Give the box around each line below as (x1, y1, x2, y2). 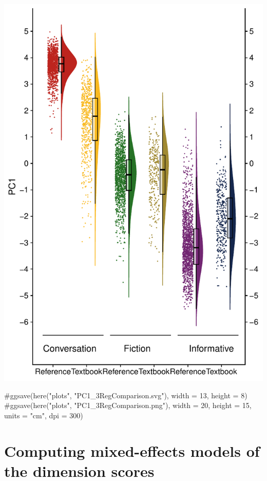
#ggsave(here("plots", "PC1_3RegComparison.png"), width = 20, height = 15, (4, 400, 252, 411)
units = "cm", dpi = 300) (4, 410, 83, 420)
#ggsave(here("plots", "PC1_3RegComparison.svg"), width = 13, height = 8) (4, 390, 247, 400)
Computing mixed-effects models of (4, 440, 260, 461)
